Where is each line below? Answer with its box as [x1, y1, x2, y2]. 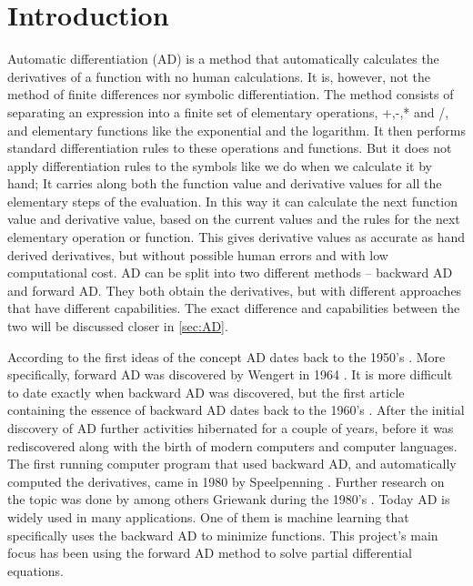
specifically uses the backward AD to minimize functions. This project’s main [7, 525, 438, 544]
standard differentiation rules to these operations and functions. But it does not [7, 138, 452, 157]
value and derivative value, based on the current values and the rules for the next [7, 209, 460, 228]
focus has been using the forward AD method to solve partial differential [7, 543, 412, 562]
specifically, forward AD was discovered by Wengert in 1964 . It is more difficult [7, 365, 453, 384]
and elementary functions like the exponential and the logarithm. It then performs [7, 120, 466, 139]
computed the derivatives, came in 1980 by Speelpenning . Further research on [7, 471, 445, 490]
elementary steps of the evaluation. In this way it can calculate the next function [7, 191, 458, 210]
